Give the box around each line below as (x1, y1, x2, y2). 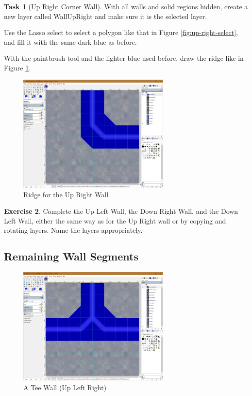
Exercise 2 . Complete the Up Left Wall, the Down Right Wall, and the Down (4, 206, 238, 216)
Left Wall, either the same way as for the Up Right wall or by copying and (4, 215, 226, 225)
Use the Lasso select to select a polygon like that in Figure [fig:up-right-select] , (4, 27, 238, 37)
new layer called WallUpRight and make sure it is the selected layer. (4, 11, 207, 21)
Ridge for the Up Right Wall (23, 189, 109, 200)
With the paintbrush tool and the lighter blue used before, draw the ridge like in (4, 53, 244, 63)
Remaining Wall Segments (4, 249, 138, 264)
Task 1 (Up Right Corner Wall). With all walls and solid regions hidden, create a (4, 1, 248, 11)
